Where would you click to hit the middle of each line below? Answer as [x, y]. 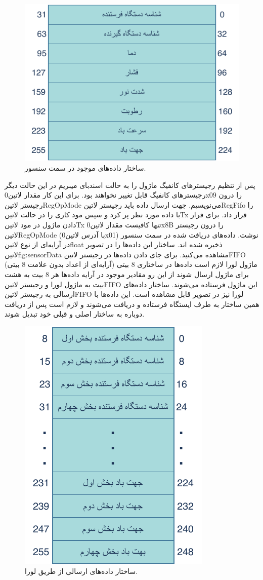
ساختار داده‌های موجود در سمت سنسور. [85, 168]
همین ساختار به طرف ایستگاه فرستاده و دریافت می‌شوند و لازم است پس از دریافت [132, 304]
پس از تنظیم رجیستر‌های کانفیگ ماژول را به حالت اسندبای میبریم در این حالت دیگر [130, 185]
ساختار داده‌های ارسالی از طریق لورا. [81, 571]
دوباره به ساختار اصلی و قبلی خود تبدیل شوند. [75, 314]
